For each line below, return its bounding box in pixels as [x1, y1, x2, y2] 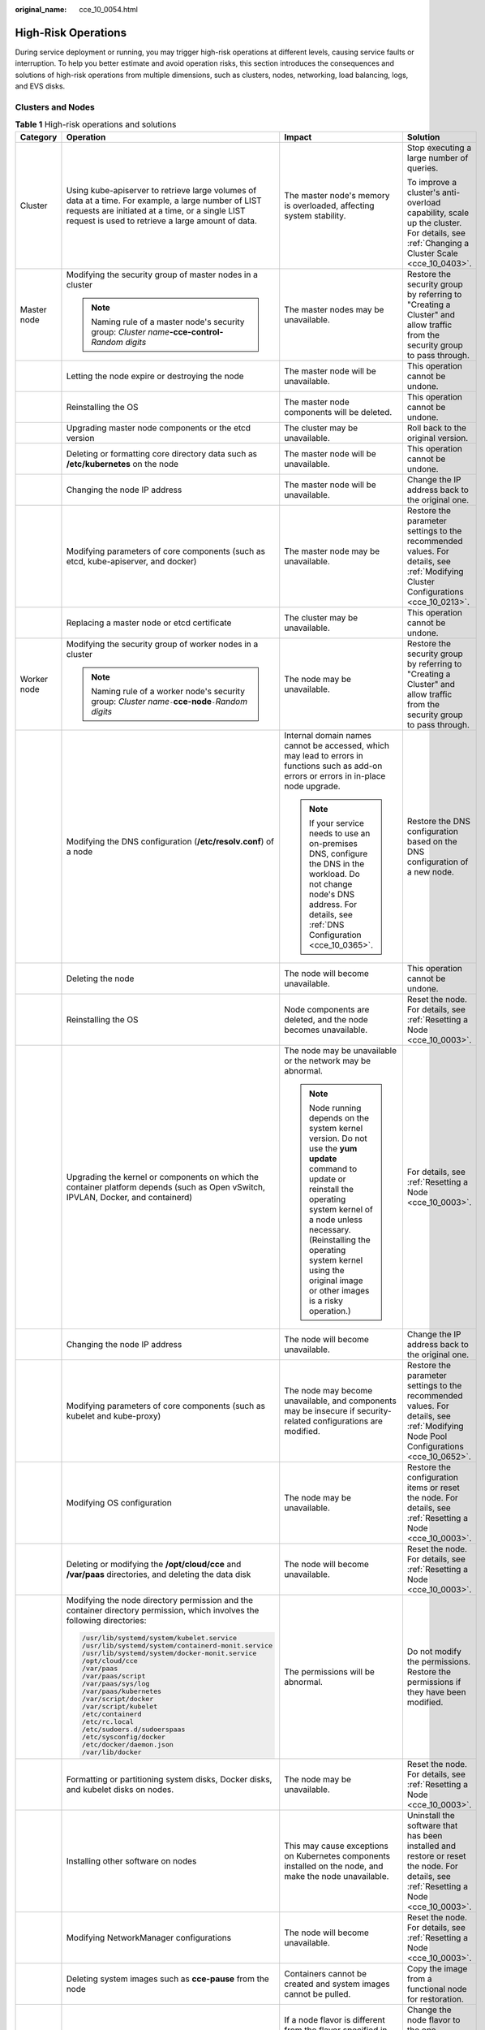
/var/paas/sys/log [81, 1679, 150, 1688]
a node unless [308, 1214, 363, 1225]
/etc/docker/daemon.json [81, 1740, 174, 1749]
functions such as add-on [284, 760, 383, 771]
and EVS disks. [15, 81, 66, 91]
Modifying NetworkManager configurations [66, 1933, 231, 1944]
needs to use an [308, 827, 371, 839]
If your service [308, 817, 365, 828]
